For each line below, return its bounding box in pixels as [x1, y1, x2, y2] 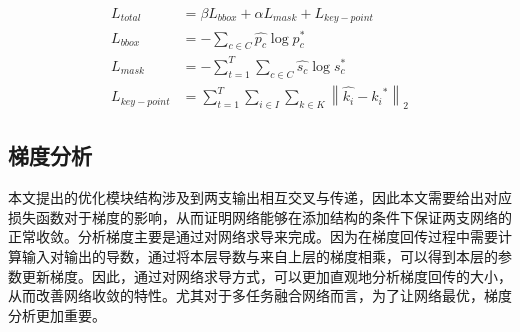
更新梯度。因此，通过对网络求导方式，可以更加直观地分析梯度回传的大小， [21, 265, 512, 286]
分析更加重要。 [8, 304, 106, 325]
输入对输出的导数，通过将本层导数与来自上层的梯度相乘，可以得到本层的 [21, 245, 498, 266]
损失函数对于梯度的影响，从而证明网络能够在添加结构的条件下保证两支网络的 [8, 206, 512, 227]
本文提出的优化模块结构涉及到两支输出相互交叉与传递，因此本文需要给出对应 [8, 187, 512, 208]
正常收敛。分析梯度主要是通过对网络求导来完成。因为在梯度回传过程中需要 [8, 226, 498, 247]
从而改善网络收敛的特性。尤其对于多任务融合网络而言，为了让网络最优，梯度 [8, 285, 512, 306]
